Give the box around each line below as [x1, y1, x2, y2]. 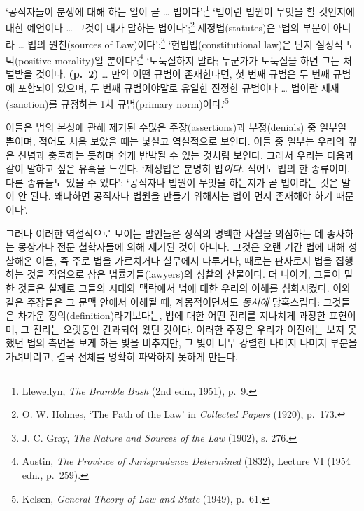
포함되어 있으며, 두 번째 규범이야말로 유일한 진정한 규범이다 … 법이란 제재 [17, 80, 339, 94]
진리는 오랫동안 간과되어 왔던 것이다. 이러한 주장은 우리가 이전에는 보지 [32, 321, 345, 336]
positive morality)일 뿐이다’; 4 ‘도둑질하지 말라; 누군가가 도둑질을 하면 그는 [18, 50, 340, 67]
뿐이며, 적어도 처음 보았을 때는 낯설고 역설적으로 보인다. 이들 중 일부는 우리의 [6, 134, 345, 148]
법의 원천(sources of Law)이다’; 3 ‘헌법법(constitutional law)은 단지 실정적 [27, 34, 343, 51]
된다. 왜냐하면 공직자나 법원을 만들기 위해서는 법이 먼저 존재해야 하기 [30, 188, 333, 203]
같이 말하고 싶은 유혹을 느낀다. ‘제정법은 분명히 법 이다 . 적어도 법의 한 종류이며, [6, 161, 350, 176]
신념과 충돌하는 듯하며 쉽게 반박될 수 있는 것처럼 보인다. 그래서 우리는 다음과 [17, 147, 354, 162]
